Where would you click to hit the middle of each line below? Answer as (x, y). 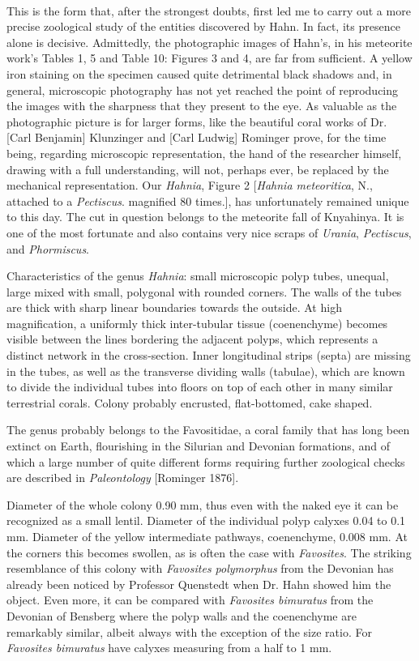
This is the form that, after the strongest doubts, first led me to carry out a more (209, 10)
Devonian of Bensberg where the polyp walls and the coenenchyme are (182, 615)
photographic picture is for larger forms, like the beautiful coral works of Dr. (197, 121)
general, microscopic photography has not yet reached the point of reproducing (203, 90)
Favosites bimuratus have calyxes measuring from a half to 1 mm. (169, 648)
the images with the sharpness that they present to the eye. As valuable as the (202, 106)
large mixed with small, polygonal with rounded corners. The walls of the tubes (204, 291)
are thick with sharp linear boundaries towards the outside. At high (174, 307)
